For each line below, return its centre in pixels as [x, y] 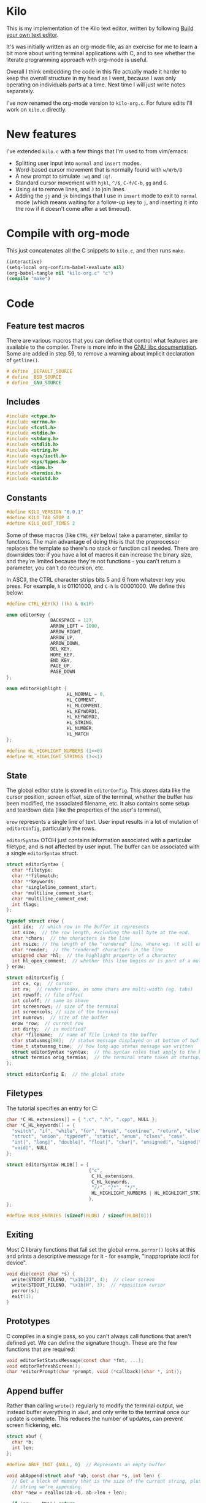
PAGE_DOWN [63, 672]
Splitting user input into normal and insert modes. [78, 163]
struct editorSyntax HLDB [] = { [48, 1165]
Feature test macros [45, 326]
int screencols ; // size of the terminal [66, 1012]
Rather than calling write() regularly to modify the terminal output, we [95, 1406]
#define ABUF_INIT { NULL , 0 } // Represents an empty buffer [86, 1464]
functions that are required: [41, 1349]
